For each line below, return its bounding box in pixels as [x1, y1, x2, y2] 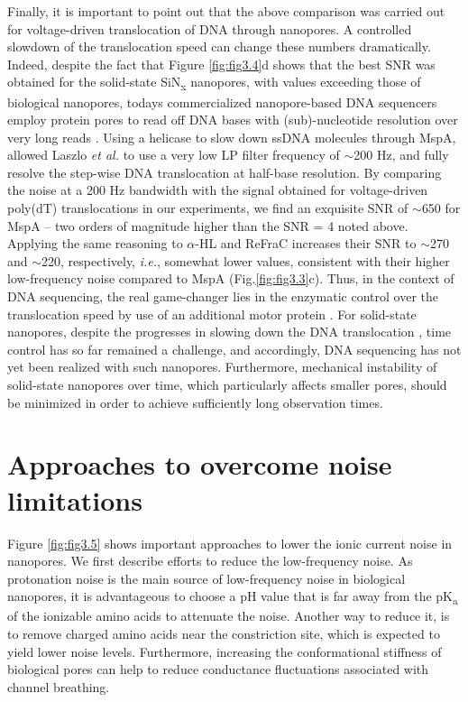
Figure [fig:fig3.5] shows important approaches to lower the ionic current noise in [7, 533, 453, 552]
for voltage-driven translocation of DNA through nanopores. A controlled [7, 19, 412, 38]
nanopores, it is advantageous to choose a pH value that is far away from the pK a [7, 587, 458, 608]
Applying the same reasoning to [7, 234, 183, 253]
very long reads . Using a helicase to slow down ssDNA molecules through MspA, [7, 127, 456, 146]
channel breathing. [7, 677, 110, 696]
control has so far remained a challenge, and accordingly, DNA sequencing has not [7, 339, 462, 358]
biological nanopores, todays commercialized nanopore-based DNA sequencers [7, 92, 437, 111]
